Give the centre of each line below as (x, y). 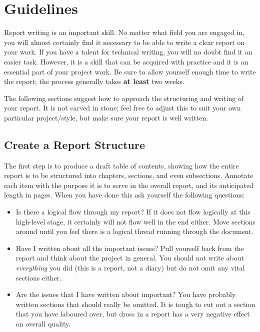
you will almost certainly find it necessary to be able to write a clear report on (124, 42)
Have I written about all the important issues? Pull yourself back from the (130, 248)
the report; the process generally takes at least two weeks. (94, 81)
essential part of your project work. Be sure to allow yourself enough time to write (130, 71)
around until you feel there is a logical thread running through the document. (134, 231)
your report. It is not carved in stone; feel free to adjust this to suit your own (122, 108)
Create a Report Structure (74, 144)
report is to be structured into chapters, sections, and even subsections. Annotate (129, 175)
